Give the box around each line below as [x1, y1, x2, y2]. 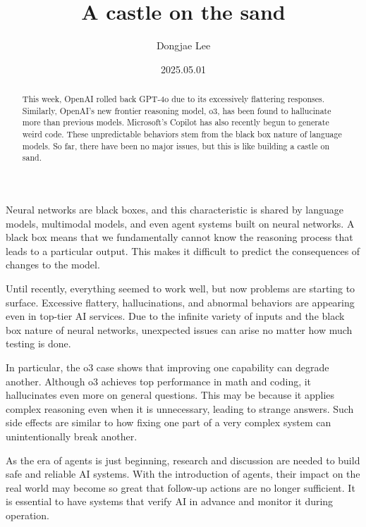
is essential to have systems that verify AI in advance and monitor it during [6, 494, 334, 509]
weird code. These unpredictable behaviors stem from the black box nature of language [22, 128, 342, 140]
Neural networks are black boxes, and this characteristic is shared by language [6, 202, 344, 217]
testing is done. [6, 336, 71, 351]
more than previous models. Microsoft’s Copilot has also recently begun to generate [22, 116, 329, 128]
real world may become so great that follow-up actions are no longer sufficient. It [6, 480, 355, 495]
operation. [6, 507, 49, 522]
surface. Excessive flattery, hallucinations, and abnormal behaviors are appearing [6, 294, 355, 309]
